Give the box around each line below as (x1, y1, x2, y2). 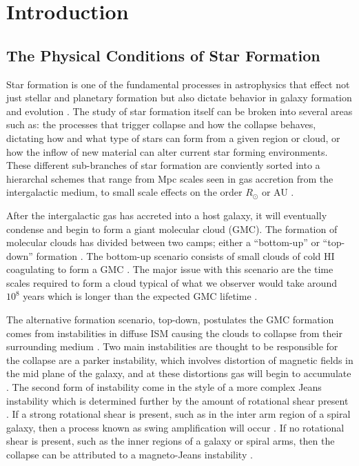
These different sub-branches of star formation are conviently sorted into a (6, 158, 320, 172)
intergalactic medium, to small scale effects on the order (6, 185, 243, 199)
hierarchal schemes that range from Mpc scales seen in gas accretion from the (6, 171, 334, 185)
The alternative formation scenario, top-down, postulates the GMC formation (6, 312, 334, 327)
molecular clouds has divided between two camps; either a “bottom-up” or (6, 235, 320, 250)
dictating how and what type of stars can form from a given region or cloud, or (6, 130, 340, 145)
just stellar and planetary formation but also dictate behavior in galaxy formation (6, 90, 352, 105)
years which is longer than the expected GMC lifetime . (23, 289, 258, 303)
